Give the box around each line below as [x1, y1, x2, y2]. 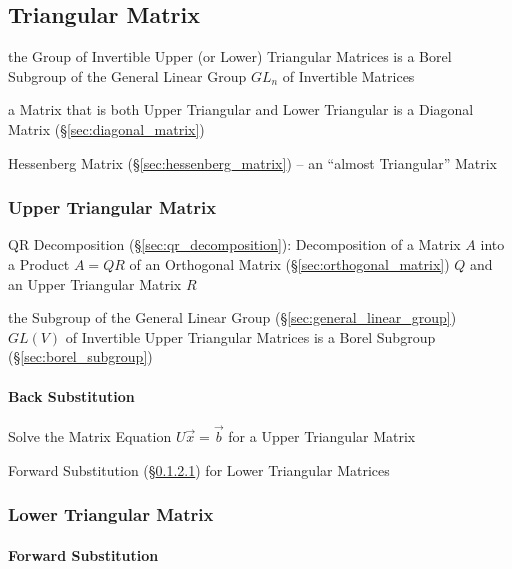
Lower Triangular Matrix [8, 502, 214, 527]
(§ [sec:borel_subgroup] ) [8, 346, 153, 367]
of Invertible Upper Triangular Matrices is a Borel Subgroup [65, 326, 436, 347]
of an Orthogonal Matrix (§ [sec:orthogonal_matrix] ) [129, 253, 450, 274]
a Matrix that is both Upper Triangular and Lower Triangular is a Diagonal [8, 99, 474, 120]
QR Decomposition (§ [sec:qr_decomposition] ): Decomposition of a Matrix [8, 234, 461, 255]
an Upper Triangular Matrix [8, 273, 182, 294]
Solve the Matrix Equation [8, 425, 172, 446]
